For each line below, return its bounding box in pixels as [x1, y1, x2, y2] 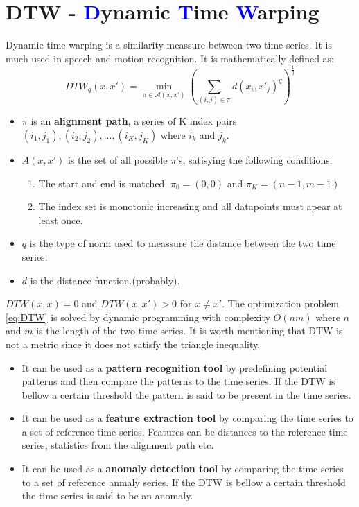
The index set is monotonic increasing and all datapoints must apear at [38, 199, 342, 214]
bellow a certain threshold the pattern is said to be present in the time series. [21, 387, 351, 402]
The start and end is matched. [38, 175, 168, 190]
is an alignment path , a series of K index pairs [30, 114, 237, 128]
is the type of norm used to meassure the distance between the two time [29, 236, 336, 250]
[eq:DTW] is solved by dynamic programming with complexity [6, 309, 270, 324]
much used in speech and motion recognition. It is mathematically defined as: [6, 51, 334, 65]
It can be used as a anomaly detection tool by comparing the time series [21, 461, 344, 476]
